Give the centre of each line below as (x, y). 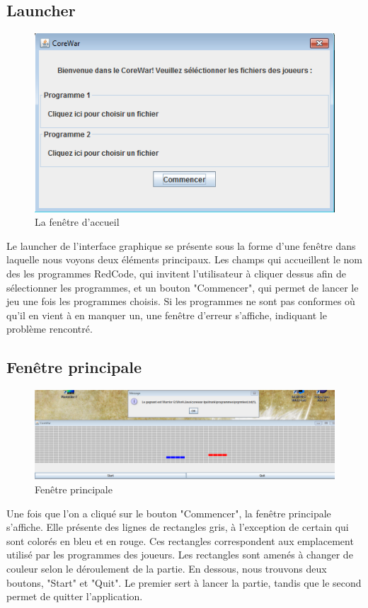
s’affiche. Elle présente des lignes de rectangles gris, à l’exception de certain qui (178, 527)
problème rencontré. (50, 329)
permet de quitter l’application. (75, 596)
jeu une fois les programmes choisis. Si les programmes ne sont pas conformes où (181, 301)
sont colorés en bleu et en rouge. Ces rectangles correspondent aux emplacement (180, 540)
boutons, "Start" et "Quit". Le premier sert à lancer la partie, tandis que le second (184, 582)
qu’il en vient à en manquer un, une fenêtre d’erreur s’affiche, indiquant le (167, 315)
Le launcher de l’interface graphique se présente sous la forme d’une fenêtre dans (181, 245)
